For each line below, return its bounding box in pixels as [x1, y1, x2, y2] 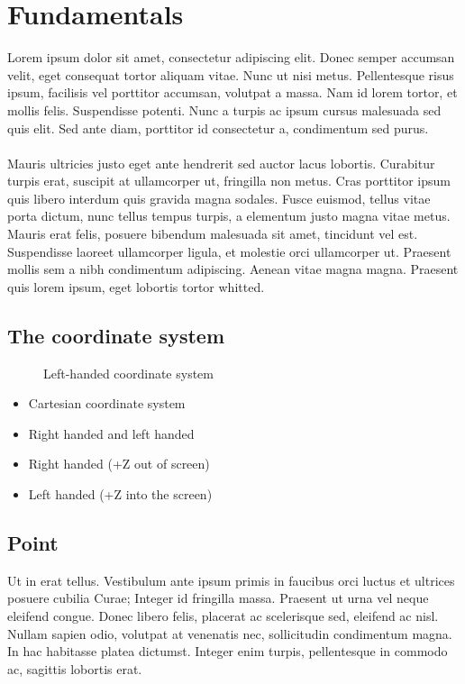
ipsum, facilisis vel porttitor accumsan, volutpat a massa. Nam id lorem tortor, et [7, 83, 458, 102]
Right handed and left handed [28, 424, 195, 442]
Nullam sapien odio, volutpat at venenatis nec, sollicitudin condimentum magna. [7, 624, 452, 643]
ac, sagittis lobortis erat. [7, 659, 142, 678]
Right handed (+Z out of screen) [28, 454, 210, 473]
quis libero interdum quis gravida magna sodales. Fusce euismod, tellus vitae [7, 188, 431, 207]
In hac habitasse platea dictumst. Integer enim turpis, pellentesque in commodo [7, 642, 448, 661]
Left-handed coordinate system [43, 363, 214, 382]
